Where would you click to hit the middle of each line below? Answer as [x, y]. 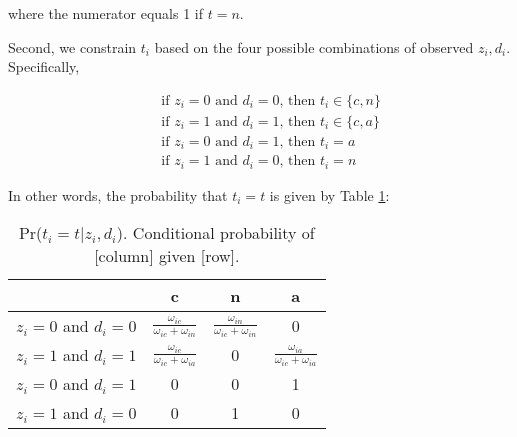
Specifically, [44, 66]
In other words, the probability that [118, 194]
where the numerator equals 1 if [106, 13]
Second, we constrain [72, 46]
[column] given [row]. [167, 256]
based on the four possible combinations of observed [314, 46]
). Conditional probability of [215, 233]
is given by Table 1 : [329, 194]
